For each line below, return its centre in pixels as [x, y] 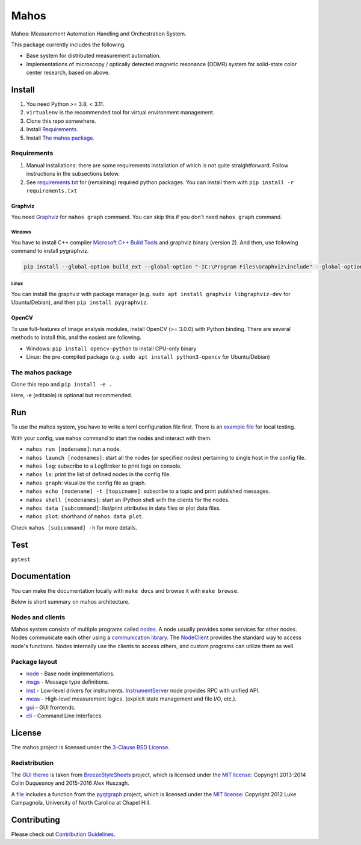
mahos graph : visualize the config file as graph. [86, 483]
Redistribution [32, 763]
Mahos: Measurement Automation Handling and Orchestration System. [99, 34]
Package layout [34, 661]
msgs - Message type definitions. [68, 682]
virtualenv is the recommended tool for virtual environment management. [120, 113]
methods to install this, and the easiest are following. [76, 338]
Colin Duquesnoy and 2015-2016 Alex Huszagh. [70, 783]
